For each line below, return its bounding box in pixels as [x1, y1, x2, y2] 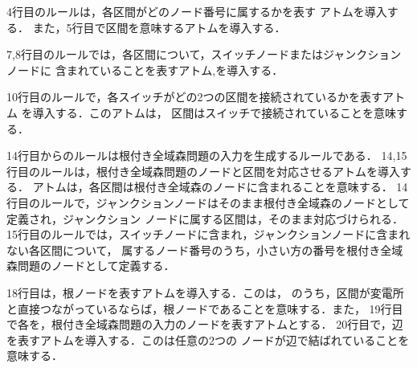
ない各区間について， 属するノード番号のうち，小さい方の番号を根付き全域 [6, 241, 403, 258]
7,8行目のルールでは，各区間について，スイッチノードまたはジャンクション [6, 46, 402, 63]
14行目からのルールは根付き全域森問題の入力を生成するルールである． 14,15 [6, 147, 407, 164]
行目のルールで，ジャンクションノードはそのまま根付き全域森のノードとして [6, 194, 410, 211]
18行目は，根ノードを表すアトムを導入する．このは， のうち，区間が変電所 [6, 284, 404, 301]
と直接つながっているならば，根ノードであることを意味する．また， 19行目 [6, 300, 403, 317]
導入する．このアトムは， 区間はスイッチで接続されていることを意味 [32, 104, 396, 121]
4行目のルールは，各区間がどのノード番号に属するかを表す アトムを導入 [6, 3, 387, 19]
